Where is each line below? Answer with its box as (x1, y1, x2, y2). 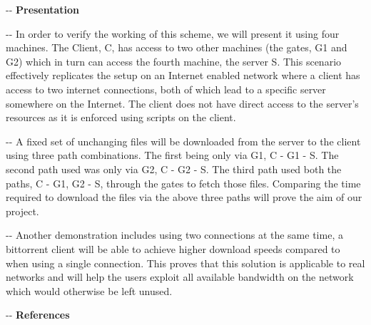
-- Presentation (6, 2, 80, 16)
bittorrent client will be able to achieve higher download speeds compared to (6, 241, 340, 256)
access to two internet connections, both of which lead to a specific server (6, 81, 326, 96)
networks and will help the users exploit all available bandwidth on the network (6, 269, 354, 284)
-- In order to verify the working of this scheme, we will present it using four (6, 26, 340, 41)
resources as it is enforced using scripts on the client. (6, 110, 236, 125)
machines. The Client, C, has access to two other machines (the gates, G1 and (6, 40, 347, 55)
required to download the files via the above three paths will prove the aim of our (6, 190, 362, 205)
